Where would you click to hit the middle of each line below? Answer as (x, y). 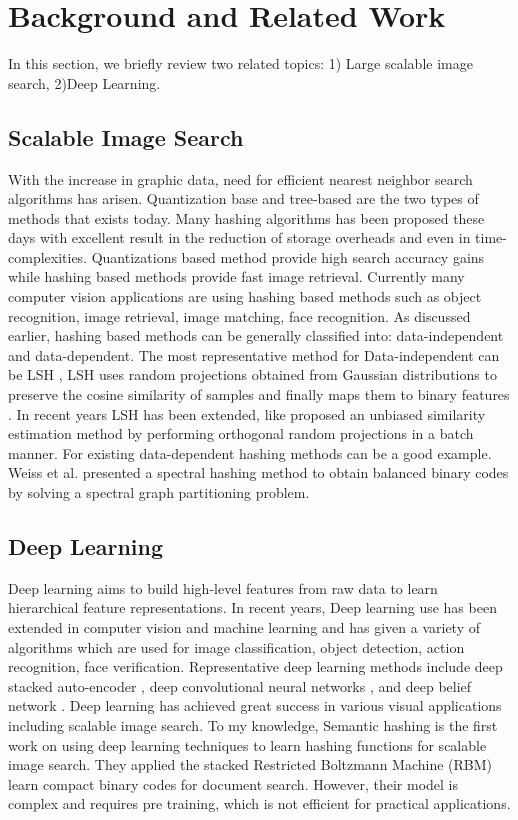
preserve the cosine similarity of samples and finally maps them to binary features (259, 394)
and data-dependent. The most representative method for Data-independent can (254, 354)
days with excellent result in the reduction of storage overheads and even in (239, 237)
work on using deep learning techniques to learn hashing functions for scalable (247, 744)
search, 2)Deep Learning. (84, 82)
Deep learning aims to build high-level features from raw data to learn (223, 587)
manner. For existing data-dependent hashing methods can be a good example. (250, 452)
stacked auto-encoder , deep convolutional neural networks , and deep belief (240, 685)
